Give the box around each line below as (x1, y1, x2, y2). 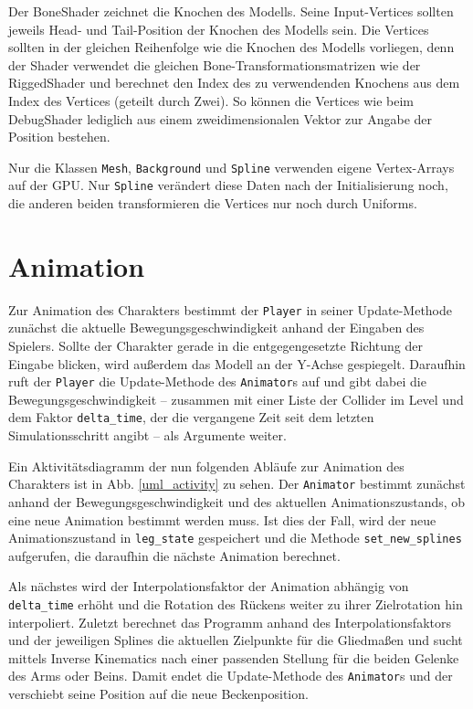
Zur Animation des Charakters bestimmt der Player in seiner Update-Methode (8, 300, 453, 319)
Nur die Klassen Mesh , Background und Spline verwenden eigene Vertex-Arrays (8, 157, 455, 176)
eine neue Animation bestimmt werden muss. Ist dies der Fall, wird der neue (8, 510, 436, 529)
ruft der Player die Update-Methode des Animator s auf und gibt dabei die (8, 372, 426, 391)
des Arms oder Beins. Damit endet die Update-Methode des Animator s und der (8, 666, 453, 685)
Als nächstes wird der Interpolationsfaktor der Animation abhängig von (8, 577, 409, 596)
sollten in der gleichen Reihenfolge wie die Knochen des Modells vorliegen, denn (8, 37, 455, 57)
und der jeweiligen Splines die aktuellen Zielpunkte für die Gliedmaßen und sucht (8, 630, 463, 650)
